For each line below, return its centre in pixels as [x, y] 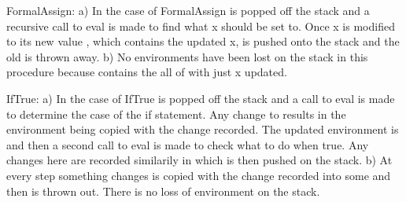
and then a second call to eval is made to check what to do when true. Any [188, 144]
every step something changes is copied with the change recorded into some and [199, 175]
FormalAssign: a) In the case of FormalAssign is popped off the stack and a [188, 10]
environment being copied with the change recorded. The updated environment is [203, 129]
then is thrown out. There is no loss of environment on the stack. [163, 191]
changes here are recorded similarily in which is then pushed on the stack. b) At [199, 160]
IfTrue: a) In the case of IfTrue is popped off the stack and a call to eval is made [201, 98]
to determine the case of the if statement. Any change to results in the [176, 114]
